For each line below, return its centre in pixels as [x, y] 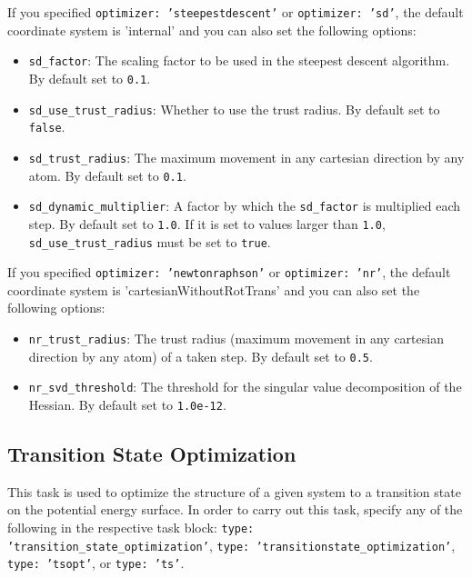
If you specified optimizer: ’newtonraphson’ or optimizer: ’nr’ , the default [229, 272]
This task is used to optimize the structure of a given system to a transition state [234, 491]
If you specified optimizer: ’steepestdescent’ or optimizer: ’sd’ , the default [236, 12]
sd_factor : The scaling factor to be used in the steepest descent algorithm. [239, 60]
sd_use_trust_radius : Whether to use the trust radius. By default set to [234, 109]
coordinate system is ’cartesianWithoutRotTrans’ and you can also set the [214, 289]
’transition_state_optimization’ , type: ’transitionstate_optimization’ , [231, 545]
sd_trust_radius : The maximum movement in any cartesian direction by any [246, 157]
